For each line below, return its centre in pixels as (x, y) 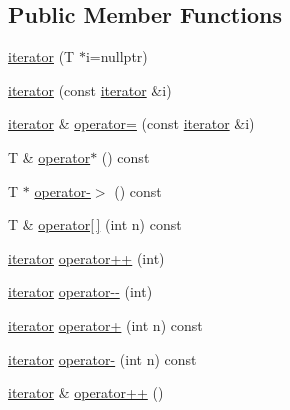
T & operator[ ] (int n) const (95, 224)
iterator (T (41, 56)
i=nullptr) (116, 56)
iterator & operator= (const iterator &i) (131, 123)
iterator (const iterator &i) (90, 89)
